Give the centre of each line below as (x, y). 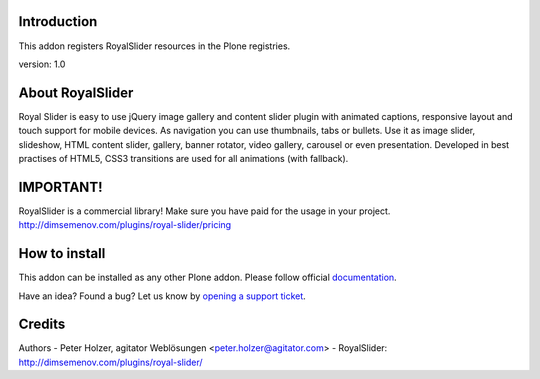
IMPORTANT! (60, 186)
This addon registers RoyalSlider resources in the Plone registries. (154, 46)
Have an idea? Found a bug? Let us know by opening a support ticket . (162, 296)
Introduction (58, 21)
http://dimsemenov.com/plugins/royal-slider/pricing (125, 225)
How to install (62, 253)
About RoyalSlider (76, 92)
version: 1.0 (42, 64)
